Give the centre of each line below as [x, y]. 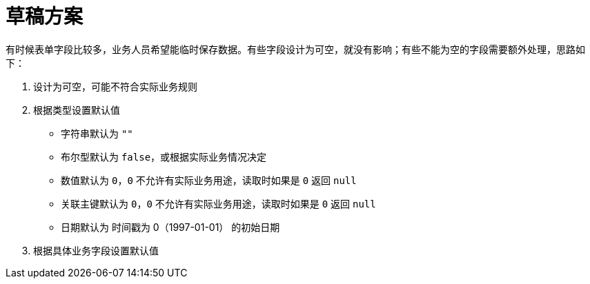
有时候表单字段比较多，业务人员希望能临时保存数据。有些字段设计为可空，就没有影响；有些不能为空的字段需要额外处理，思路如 [295, 49]
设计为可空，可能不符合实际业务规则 [115, 86]
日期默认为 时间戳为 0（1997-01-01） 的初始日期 [170, 227]
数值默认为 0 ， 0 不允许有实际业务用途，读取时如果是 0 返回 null [209, 180]
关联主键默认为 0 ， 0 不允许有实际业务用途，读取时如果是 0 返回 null [218, 203]
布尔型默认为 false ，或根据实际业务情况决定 [164, 156]
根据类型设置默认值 [77, 110]
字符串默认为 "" [97, 133]
